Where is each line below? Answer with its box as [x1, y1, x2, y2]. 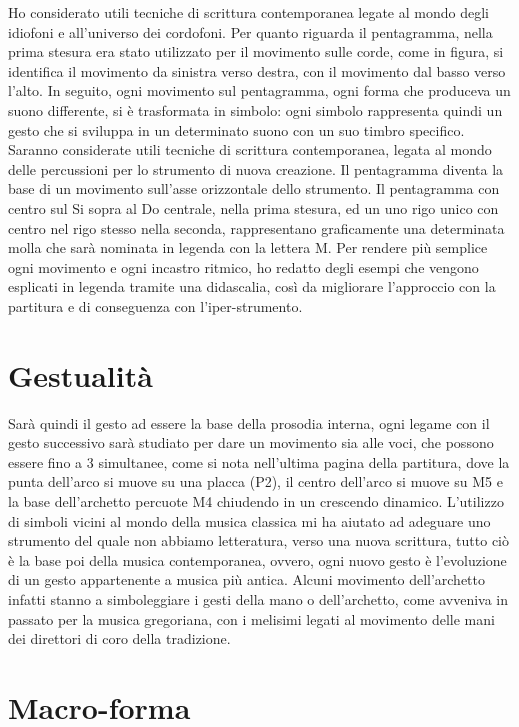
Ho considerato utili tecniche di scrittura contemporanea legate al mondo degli [8, 2, 489, 22]
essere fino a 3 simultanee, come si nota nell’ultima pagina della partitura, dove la [8, 451, 510, 472]
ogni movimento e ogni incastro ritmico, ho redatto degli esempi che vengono [8, 256, 479, 277]
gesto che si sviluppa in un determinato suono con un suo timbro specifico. [8, 119, 465, 140]
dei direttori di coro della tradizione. [8, 628, 231, 649]
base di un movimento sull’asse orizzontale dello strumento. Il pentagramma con [8, 178, 500, 199]
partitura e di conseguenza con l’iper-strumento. [8, 295, 303, 316]
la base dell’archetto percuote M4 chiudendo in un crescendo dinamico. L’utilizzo [8, 491, 504, 511]
